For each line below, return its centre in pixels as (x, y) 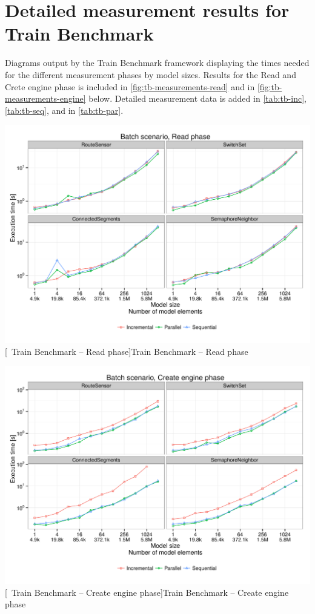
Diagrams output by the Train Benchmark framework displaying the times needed (157, 63)
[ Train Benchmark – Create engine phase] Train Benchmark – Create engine (147, 592)
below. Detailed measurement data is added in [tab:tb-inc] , (197, 98)
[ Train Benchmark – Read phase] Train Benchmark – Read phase (127, 351)
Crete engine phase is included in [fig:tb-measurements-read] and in (130, 86)
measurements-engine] (45, 98)
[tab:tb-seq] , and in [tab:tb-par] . (64, 110)
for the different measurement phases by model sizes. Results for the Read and (151, 74)
